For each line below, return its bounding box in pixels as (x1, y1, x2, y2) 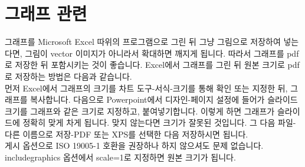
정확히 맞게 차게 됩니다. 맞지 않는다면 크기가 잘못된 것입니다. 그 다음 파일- (22, 116, 296, 129)
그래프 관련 (5, 1, 87, 25)
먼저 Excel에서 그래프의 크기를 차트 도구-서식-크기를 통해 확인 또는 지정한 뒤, (5, 81, 288, 94)
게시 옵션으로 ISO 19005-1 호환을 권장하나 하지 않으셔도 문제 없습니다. (5, 139, 264, 152)
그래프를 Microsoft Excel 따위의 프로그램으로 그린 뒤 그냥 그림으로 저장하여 (5, 35, 281, 48)
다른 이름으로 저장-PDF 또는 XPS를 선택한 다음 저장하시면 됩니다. (5, 127, 248, 140)
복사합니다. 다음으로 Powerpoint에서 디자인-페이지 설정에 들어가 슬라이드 (30, 93, 298, 106)
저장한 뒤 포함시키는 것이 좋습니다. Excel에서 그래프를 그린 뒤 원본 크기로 (15, 58, 285, 71)
